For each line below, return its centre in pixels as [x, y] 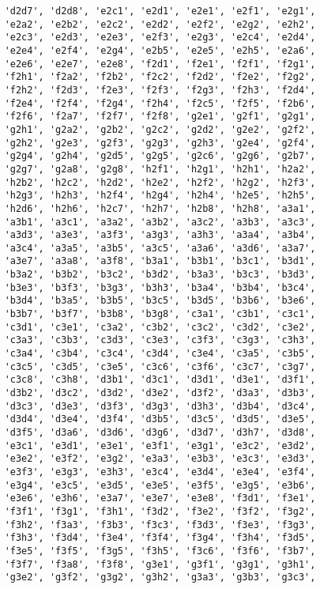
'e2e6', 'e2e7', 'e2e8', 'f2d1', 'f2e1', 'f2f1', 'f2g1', [160, 64]
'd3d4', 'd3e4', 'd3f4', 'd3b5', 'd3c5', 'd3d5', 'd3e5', [160, 419]
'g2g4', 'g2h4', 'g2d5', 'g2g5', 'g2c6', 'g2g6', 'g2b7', [160, 156]
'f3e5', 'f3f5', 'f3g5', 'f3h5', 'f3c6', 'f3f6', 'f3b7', [160, 551]
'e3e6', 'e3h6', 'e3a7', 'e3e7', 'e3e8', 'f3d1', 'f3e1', [160, 498]
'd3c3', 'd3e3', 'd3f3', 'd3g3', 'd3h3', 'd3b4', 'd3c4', [160, 406]
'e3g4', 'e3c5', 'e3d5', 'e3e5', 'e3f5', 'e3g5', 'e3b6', [160, 485]
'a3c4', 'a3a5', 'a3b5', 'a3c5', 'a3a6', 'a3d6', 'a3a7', [160, 248]
